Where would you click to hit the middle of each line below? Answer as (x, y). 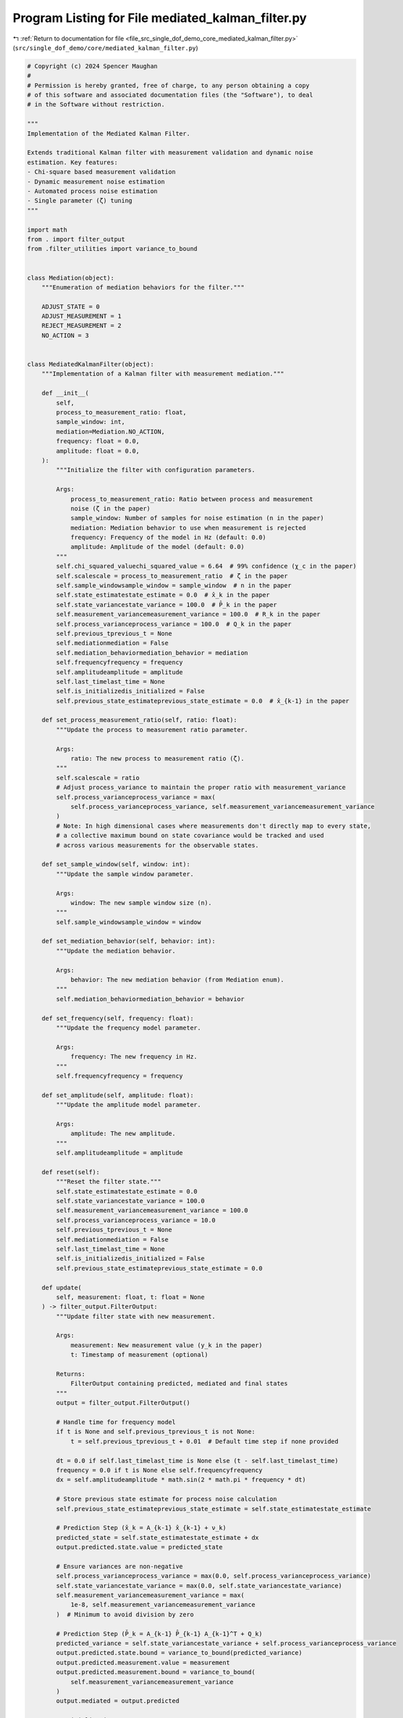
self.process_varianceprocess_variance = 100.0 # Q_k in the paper (174, 624)
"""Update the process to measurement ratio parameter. (152, 729)
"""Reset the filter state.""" (108, 1182)
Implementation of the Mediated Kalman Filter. (108, 133)
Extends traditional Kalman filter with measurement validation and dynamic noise (170, 153)
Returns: (71, 1374)
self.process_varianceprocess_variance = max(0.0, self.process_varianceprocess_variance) (214, 1576)
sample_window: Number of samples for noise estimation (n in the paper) (197, 518)
